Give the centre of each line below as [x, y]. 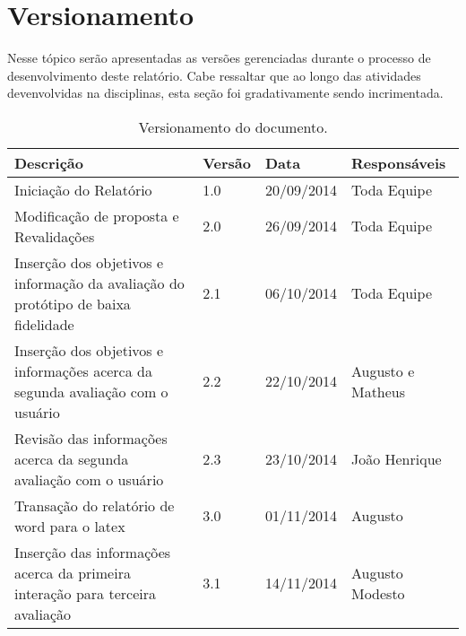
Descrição [49, 162]
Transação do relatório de [95, 505]
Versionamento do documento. [233, 126]
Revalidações [55, 236]
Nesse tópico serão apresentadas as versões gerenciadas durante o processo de [219, 58]
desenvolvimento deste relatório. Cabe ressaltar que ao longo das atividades [214, 75]
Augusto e [383, 370]
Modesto [378, 593]
